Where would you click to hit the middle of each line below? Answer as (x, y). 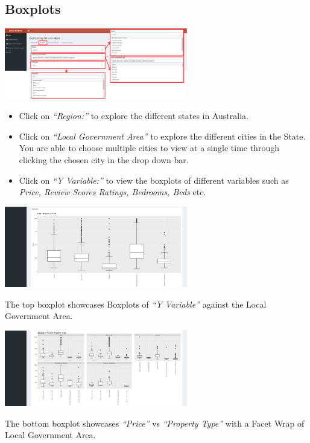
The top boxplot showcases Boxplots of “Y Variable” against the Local (136, 304)
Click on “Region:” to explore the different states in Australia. (134, 116)
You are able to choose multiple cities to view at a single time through (149, 148)
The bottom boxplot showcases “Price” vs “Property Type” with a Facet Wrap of (155, 423)
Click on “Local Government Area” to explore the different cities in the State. (162, 136)
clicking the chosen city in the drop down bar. (104, 159)
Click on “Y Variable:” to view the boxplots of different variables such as (154, 180)
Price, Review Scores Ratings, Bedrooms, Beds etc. (112, 192)
